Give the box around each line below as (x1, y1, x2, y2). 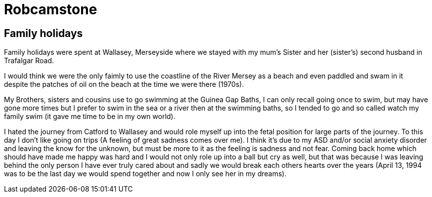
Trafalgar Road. (4, 56, 54, 65)
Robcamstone (4, 1, 97, 18)
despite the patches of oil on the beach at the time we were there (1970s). (4, 80, 244, 89)
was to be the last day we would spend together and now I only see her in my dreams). (4, 169, 287, 178)
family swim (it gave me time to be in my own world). (4, 112, 175, 121)
